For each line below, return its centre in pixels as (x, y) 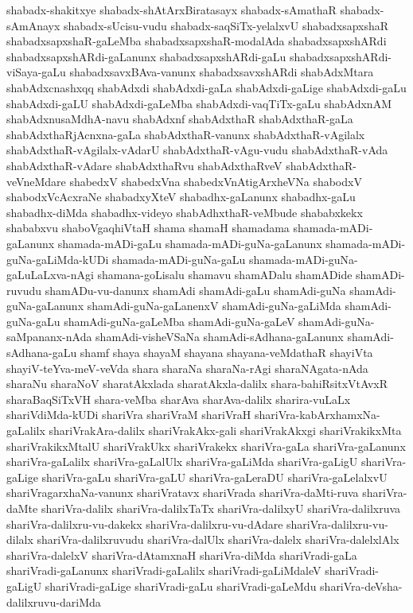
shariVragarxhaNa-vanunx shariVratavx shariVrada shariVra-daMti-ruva (183, 493)
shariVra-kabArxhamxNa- (317, 415)
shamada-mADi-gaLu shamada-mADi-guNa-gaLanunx (190, 243)
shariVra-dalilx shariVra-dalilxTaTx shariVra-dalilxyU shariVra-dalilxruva (221, 508)
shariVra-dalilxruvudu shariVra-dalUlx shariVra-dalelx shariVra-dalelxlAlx (218, 539)
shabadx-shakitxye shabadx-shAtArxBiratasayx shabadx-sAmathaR (171, 10)
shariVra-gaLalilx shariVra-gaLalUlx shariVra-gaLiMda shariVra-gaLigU (182, 462)
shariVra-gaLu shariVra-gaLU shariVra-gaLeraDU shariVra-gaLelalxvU (214, 477)
